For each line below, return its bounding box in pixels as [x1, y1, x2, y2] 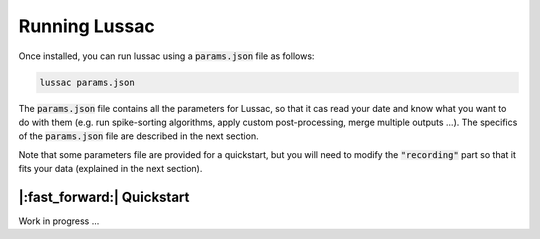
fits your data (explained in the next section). [18, 163, 203, 175]
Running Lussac [18, 15, 155, 37]
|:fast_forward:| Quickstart [18, 188, 190, 205]
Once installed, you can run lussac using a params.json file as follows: [18, 50, 315, 62]
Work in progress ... [18, 215, 100, 227]
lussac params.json [39, 76, 135, 88]
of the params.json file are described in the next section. [18, 130, 259, 142]
